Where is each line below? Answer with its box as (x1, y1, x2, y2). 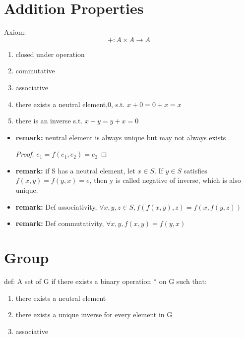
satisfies (184, 165, 207, 175)
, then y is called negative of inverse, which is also (89, 175, 241, 185)
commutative (15, 65, 55, 76)
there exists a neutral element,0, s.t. (15, 99, 125, 109)
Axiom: (4, 27, 26, 37)
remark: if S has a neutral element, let (15, 165, 135, 175)
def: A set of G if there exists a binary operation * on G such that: (4, 276, 207, 286)
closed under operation (15, 49, 85, 59)
